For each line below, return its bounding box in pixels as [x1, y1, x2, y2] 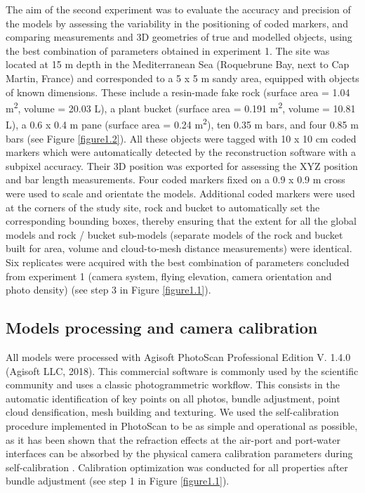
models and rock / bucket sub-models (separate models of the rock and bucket [6, 227, 343, 242]
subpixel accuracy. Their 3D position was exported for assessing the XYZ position [6, 158, 358, 173]
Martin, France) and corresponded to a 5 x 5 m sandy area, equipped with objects [6, 70, 359, 85]
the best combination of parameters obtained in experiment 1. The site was [6, 43, 330, 58]
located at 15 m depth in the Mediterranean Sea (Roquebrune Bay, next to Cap [6, 57, 350, 72]
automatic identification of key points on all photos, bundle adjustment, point [6, 390, 340, 405]
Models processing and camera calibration [6, 317, 318, 338]
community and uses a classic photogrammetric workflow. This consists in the [6, 377, 340, 392]
